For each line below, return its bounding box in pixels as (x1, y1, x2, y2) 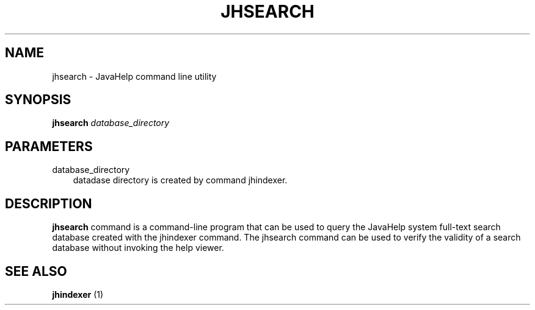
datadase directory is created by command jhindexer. (73, 175, 288, 186)
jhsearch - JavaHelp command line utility (52, 71, 217, 82)
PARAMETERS (5, 138, 93, 154)
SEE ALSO (5, 263, 67, 279)
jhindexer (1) (52, 289, 104, 300)
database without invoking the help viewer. (52, 242, 224, 253)
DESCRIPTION (5, 196, 92, 211)
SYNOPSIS (5, 92, 71, 108)
